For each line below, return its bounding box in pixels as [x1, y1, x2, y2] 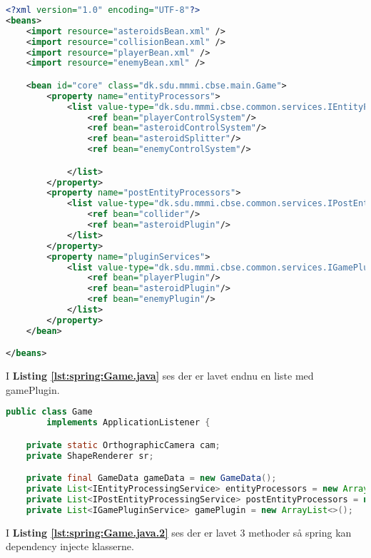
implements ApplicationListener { [46, 417, 210, 428]
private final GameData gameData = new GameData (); [26, 473, 277, 484]
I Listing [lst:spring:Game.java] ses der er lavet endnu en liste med [6, 368, 314, 383]
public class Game [6, 407, 93, 417]
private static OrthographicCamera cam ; [26, 440, 220, 450]
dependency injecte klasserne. [6, 539, 134, 554]
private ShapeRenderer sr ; [26, 450, 154, 461]
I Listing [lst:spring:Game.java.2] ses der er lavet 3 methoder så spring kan [6, 524, 352, 539]
